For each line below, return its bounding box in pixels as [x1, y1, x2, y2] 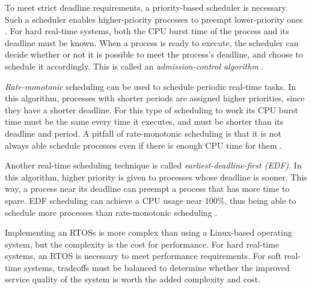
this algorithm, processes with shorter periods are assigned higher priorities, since [5, 92, 305, 104]
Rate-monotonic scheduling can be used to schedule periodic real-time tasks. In [5, 80, 296, 92]
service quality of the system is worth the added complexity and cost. [5, 273, 261, 285]
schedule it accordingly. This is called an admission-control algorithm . [5, 59, 264, 72]
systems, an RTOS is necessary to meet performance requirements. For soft [5, 249, 282, 262]
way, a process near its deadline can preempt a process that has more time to [5, 182, 290, 195]
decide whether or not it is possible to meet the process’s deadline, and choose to [5, 48, 304, 61]
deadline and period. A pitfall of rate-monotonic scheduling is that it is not [5, 127, 282, 139]
